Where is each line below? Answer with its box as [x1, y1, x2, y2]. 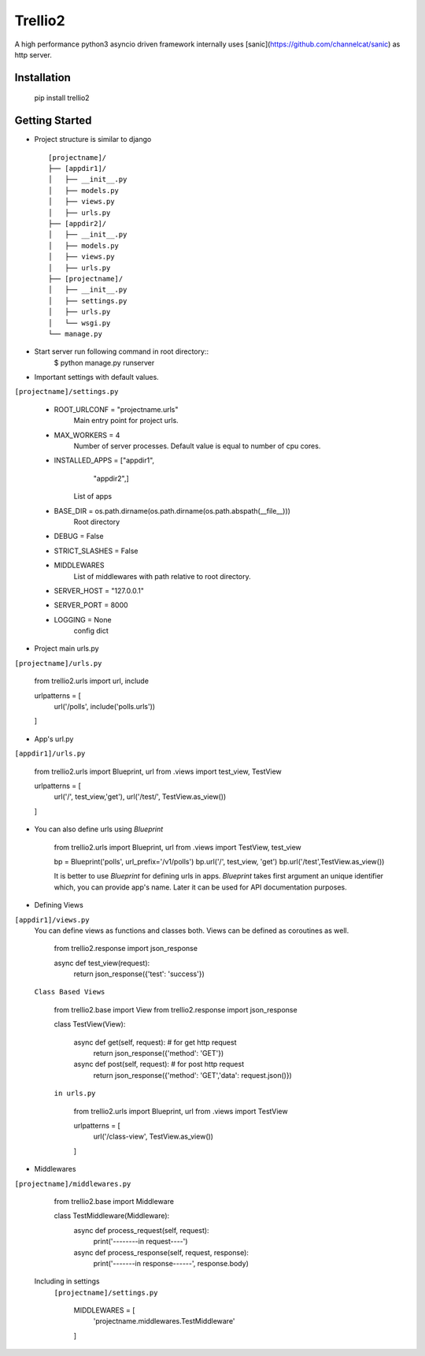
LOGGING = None [54, 615, 112, 624]
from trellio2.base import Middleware [54, 1196, 175, 1206]
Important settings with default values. [34, 373, 159, 382]
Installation [14, 71, 71, 84]
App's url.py [34, 734, 74, 744]
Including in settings [34, 1276, 100, 1286]
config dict [73, 626, 109, 636]
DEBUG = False [54, 532, 104, 541]
